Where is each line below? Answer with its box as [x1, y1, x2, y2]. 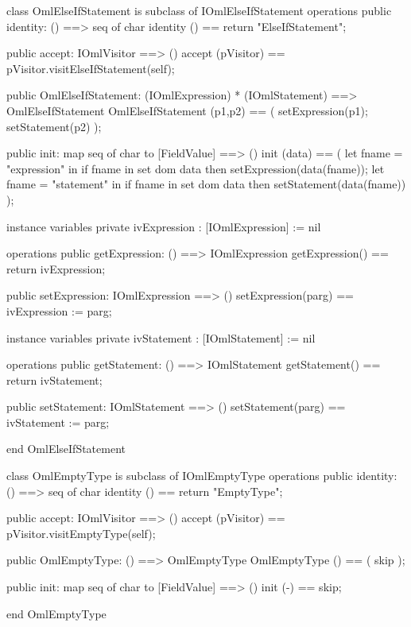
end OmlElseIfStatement [6, 440, 126, 457]
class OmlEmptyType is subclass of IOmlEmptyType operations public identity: [6, 467, 397, 484]
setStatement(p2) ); [6, 118, 102, 134]
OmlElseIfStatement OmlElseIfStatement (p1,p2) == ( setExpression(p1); [6, 102, 368, 118]
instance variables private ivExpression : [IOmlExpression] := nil [6, 218, 321, 234]
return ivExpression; [6, 260, 106, 277]
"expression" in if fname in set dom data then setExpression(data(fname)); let [6, 160, 385, 176]
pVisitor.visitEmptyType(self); [6, 524, 156, 541]
